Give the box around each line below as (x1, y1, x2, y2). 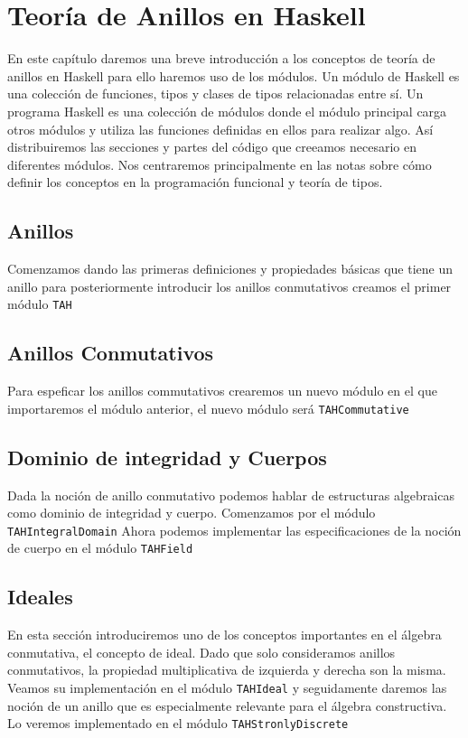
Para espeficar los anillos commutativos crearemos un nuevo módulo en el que (7, 381, 437, 400)
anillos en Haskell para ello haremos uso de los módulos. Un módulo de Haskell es (7, 66, 460, 85)
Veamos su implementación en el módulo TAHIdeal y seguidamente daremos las (7, 678, 447, 697)
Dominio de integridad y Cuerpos (7, 443, 327, 471)
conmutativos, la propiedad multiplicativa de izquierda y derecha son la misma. (7, 660, 446, 679)
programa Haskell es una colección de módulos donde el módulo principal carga (7, 101, 447, 120)
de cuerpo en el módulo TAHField (7, 538, 193, 557)
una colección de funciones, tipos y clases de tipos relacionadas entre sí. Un (7, 84, 424, 103)
